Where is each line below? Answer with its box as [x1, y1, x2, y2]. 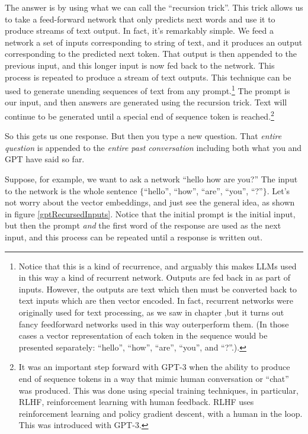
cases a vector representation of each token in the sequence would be [18, 329, 268, 342]
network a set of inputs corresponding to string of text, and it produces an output [5, 36, 303, 48]
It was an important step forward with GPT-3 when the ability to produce [18, 361, 290, 373]
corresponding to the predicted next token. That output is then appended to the [5, 47, 297, 60]
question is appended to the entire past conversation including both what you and [5, 141, 302, 153]
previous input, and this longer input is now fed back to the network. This [5, 59, 275, 71]
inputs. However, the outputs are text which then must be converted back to [18, 282, 297, 295]
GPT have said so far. [5, 153, 85, 165]
